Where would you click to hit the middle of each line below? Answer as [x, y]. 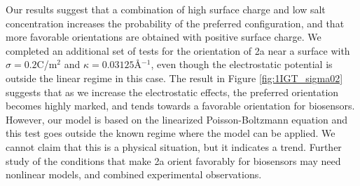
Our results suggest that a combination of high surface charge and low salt [166, 9]
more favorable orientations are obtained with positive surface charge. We [164, 37]
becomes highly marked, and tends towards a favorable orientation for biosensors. [180, 106]
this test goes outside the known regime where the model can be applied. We [171, 133]
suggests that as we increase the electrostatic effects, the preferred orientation [172, 92]
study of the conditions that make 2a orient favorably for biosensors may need [173, 160]
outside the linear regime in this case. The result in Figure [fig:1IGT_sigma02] [174, 78]
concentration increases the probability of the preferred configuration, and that [175, 23]
